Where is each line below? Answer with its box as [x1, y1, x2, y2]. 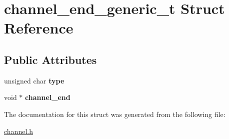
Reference [4, 17, 73, 38]
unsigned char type [4, 75, 64, 85]
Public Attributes [4, 51, 97, 67]
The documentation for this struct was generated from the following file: [4, 108, 225, 119]
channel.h [4, 125, 33, 136]
